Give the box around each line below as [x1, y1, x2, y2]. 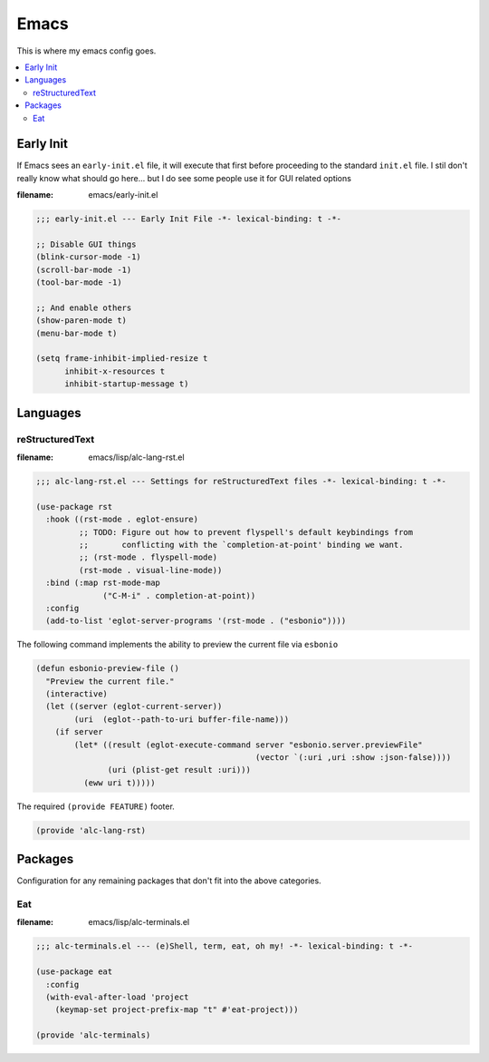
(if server [54, 726, 103, 737]
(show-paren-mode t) [35, 316, 127, 326]
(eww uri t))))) [82, 777, 156, 788]
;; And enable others [35, 302, 132, 313]
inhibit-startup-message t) [64, 379, 189, 389]
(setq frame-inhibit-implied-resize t [35, 354, 208, 364]
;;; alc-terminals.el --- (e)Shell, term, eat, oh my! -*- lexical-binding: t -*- [35, 941, 414, 951]
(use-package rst [35, 502, 113, 512]
